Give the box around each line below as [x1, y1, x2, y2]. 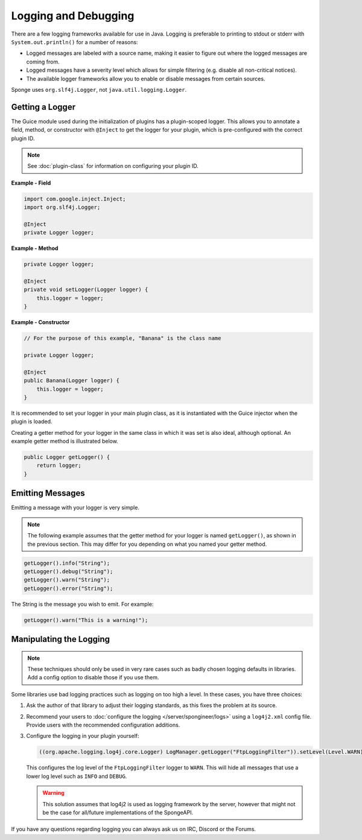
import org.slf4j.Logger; [24, 204, 101, 211]
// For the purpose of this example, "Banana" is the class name [24, 335, 221, 342]
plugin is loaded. [11, 418, 52, 425]
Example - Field [11, 179, 51, 187]
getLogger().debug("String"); [24, 568, 113, 575]
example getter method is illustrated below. [11, 438, 119, 445]
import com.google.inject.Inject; [24, 195, 126, 202]
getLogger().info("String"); [24, 559, 110, 566]
